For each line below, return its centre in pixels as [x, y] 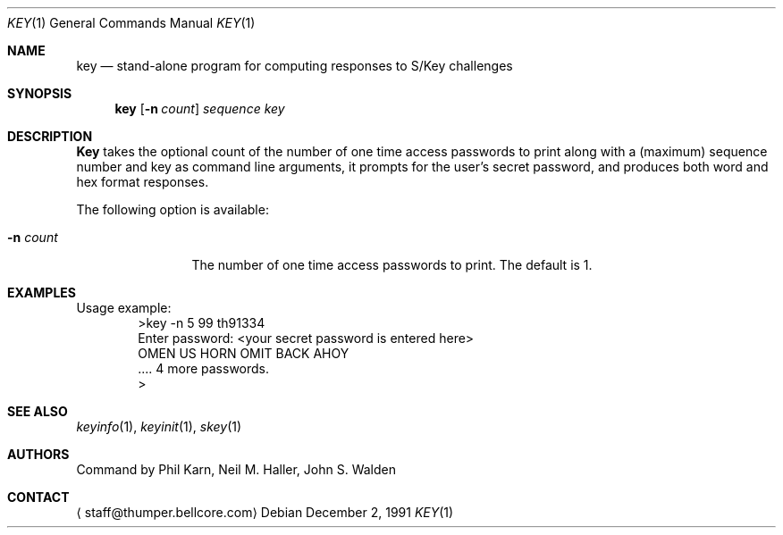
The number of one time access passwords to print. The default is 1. [392, 265]
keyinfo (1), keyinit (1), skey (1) [159, 426]
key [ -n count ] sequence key [200, 109]
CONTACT [38, 497]
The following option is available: [173, 209]
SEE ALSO [38, 411]
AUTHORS [38, 454]
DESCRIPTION [50, 136]
